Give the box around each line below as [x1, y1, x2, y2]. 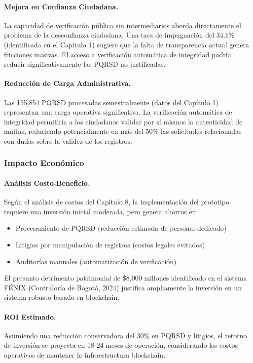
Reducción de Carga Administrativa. [4, 78, 131, 88]
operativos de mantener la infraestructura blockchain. [4, 349, 166, 360]
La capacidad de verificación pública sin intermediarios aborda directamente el [4, 20, 241, 30]
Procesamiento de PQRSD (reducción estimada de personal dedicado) [15, 223, 227, 233]
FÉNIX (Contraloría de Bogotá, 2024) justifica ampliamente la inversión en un [4, 282, 242, 292]
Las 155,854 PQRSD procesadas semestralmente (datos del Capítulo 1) [4, 97, 218, 107]
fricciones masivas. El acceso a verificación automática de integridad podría [4, 49, 231, 59]
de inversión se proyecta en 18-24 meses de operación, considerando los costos [4, 340, 238, 350]
